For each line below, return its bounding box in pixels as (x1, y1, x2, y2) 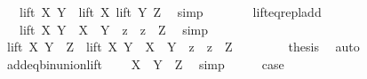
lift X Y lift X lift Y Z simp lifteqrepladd (19, 3, 322, 20)
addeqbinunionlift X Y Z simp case (6, 54, 284, 73)
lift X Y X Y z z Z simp (19, 20, 209, 38)
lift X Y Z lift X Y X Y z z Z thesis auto (6, 37, 360, 56)
